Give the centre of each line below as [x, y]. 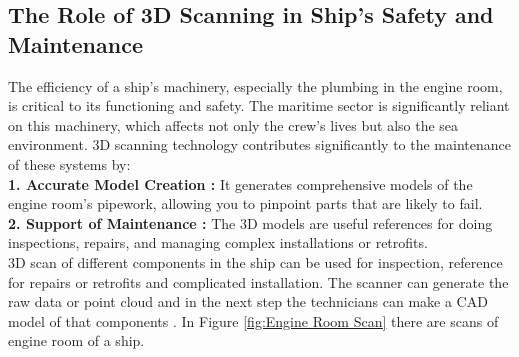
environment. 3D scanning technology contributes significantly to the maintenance [259, 144]
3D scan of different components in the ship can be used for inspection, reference [255, 261]
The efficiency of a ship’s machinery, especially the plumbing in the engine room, [255, 85]
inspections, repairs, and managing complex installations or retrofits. [218, 242]
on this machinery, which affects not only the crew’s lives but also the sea [233, 124]
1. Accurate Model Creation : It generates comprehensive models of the [240, 183]
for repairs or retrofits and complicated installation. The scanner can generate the [258, 281]
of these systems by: [69, 163]
